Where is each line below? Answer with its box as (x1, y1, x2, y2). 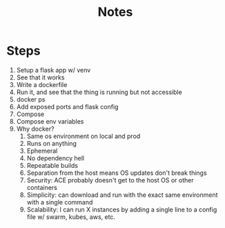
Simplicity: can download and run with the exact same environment (26, 191, 218, 199)
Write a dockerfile (16, 80, 68, 88)
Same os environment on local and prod (26, 132, 141, 140)
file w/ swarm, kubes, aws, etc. (26, 212, 115, 221)
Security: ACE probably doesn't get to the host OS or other (26, 175, 194, 184)
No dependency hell (26, 153, 84, 162)
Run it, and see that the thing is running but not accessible (16, 88, 182, 96)
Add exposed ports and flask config (16, 102, 119, 111)
